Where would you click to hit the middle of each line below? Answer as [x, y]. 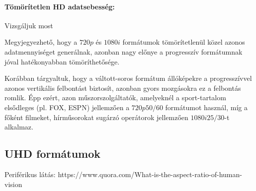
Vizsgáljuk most [29, 25]
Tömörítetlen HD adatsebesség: [60, 6]
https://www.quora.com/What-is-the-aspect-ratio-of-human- [150, 174]
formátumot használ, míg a [206, 107]
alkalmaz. [19, 127]
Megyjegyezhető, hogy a [41, 42]
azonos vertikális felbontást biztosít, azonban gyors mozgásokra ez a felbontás [123, 88]
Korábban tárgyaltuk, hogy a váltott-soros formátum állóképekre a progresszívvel [128, 78]
